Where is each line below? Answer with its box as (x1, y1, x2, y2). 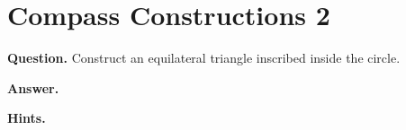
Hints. (7, 108, 46, 127)
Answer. (7, 78, 59, 97)
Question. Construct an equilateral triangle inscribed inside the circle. (7, 48, 401, 67)
